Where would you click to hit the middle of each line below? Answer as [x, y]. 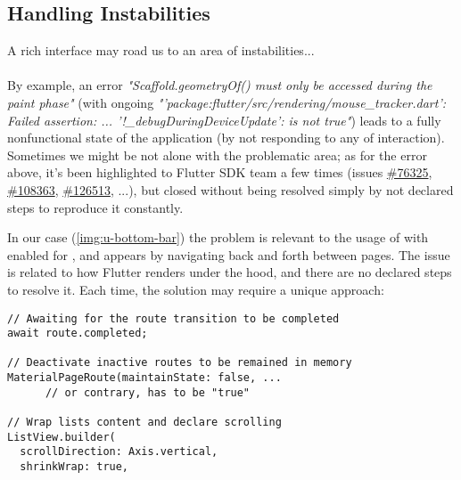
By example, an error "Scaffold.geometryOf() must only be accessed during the [220, 85]
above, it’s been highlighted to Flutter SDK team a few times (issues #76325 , [220, 172]
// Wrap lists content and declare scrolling [144, 423]
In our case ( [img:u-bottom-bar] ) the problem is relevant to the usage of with [218, 237]
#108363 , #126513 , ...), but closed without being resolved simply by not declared [230, 189]
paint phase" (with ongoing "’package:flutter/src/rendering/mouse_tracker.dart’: [227, 102]
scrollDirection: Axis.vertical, [119, 452]
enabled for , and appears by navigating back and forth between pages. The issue [229, 254]
